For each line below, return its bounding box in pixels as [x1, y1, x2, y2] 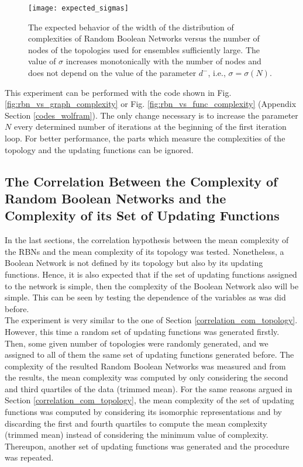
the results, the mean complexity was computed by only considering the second [5, 371, 288, 383]
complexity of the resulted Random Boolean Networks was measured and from [5, 359, 286, 372]
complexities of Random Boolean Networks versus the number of [28, 32, 260, 44]
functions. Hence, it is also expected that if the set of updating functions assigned [5, 268, 297, 280]
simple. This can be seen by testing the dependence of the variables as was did [5, 291, 286, 303]
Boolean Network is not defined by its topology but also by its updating [5, 257, 263, 269]
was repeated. [5, 451, 54, 463]
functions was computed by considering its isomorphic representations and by [5, 406, 282, 418]
